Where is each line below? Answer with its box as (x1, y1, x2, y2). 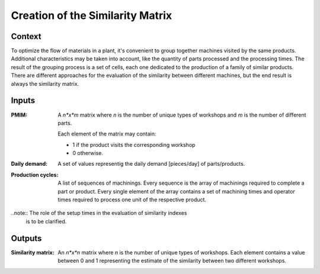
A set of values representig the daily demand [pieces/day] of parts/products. (57, 160, 245, 167)
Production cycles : (11, 171, 59, 178)
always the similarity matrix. (11, 80, 79, 87)
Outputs (11, 233, 42, 243)
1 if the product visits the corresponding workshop (72, 141, 196, 148)
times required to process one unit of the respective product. (57, 196, 207, 204)
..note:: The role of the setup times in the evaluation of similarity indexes (11, 209, 187, 217)
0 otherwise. (72, 150, 104, 157)
